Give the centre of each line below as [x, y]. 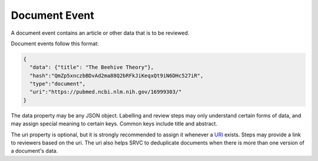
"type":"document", [58, 84]
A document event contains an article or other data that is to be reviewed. [100, 33]
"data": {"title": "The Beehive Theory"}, [92, 67]
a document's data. [34, 151]
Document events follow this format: [55, 43]
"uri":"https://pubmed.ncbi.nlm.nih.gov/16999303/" [106, 92]
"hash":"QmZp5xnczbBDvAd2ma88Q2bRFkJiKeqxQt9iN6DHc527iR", [117, 76]
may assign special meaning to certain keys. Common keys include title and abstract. [114, 124]
